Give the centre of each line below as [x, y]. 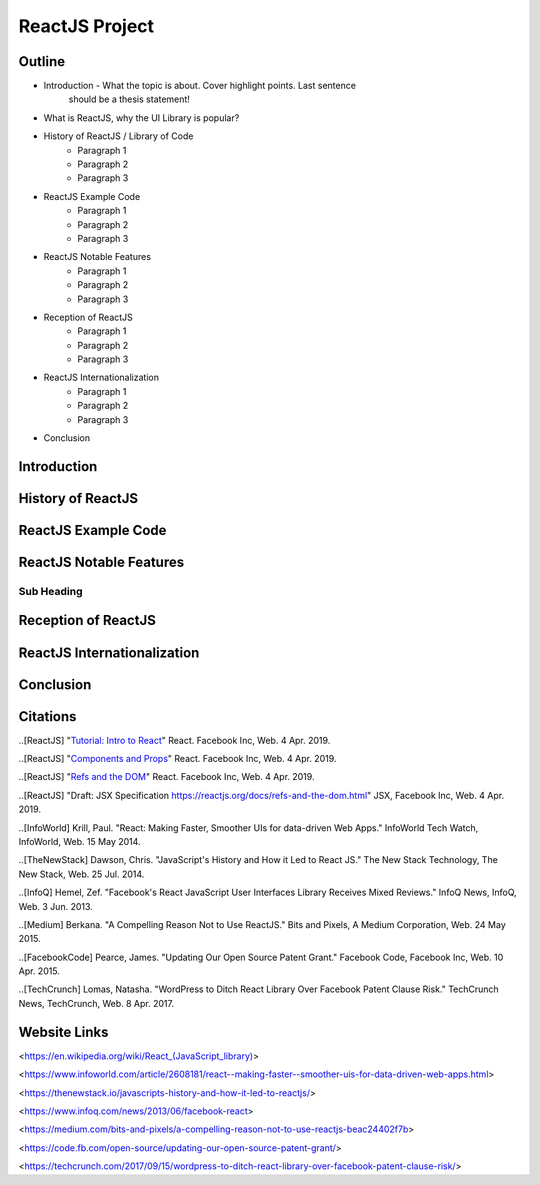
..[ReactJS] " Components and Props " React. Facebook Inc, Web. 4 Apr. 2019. [177, 759]
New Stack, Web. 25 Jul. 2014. [81, 874]
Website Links [63, 1031]
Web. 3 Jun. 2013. [56, 906]
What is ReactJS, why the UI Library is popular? [141, 117]
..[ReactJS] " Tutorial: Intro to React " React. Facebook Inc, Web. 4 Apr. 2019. [174, 740]
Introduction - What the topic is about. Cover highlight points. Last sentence [200, 86]
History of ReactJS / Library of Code [118, 136]
